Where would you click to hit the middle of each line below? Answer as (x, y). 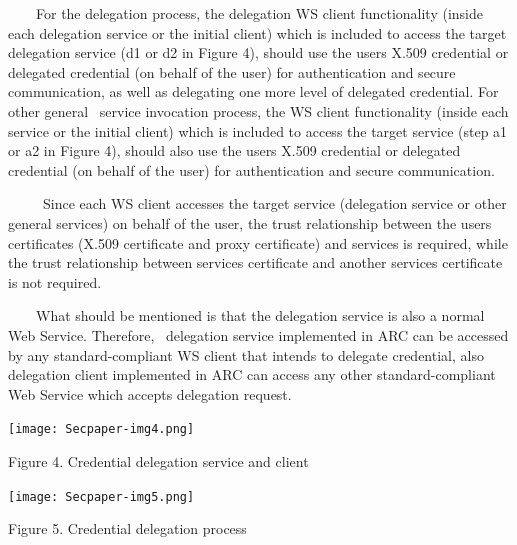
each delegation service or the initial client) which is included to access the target (257, 32)
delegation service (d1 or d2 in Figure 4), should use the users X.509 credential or (258, 52)
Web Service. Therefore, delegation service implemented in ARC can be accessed (258, 334)
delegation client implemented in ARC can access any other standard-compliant (252, 374)
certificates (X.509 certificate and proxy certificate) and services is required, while (258, 242)
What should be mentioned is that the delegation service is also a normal (260, 315)
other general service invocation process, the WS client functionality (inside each (258, 110)
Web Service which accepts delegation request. (150, 393)
